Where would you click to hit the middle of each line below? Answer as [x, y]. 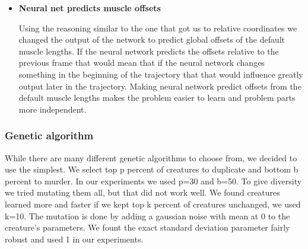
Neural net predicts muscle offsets [90, 8]
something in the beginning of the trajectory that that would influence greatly [161, 74]
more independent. [53, 109]
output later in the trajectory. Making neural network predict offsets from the [160, 86]
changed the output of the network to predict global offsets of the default [152, 39]
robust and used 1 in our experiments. [74, 239]
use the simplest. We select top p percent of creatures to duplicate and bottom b [152, 169]
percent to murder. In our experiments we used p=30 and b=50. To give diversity [153, 181]
